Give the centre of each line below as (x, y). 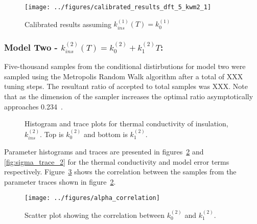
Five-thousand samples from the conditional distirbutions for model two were (125, 66)
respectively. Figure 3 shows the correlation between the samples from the (120, 172)
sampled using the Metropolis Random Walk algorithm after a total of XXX (124, 76)
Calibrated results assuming (68, 24)
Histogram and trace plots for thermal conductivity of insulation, (126, 124)
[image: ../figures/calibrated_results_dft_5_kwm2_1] (118, 7)
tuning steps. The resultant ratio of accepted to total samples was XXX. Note (126, 86)
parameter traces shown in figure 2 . (60, 181)
